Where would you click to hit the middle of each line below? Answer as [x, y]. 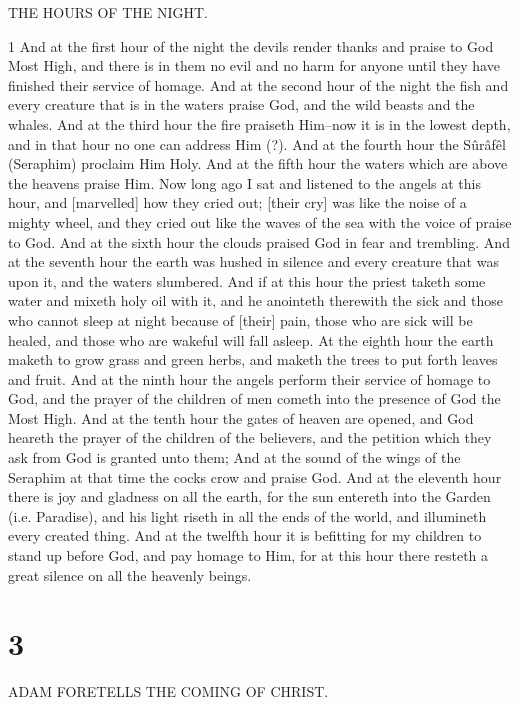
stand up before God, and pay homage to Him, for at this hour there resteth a [248, 555]
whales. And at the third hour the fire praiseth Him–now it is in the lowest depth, [259, 123]
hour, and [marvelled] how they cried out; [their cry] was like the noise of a [237, 202]
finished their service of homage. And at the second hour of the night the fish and [258, 84]
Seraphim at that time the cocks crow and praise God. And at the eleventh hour [255, 476]
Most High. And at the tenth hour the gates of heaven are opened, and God [241, 417]
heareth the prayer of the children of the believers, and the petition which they [250, 437]
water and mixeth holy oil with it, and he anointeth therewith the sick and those [255, 300]
